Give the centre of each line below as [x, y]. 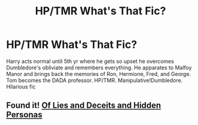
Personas [25, 115]
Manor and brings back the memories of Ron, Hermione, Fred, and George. [99, 74]
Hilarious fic [21, 86]
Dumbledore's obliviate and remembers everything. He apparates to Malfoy [99, 68]
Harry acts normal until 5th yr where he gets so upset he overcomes [90, 61]
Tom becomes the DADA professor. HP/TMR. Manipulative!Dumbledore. [95, 80]
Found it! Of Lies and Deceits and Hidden [84, 106]
